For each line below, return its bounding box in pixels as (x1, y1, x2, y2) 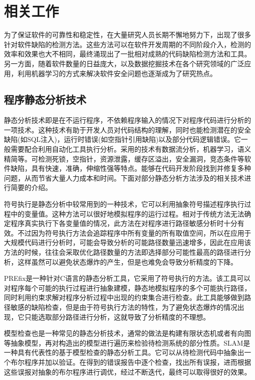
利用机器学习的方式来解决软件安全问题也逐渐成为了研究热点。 (17, 68, 217, 78)
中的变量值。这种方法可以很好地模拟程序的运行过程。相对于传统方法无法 (10, 208, 244, 218)
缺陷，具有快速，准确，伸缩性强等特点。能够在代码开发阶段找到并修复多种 (10, 163, 251, 173)
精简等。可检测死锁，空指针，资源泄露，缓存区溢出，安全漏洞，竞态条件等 (4, 153, 244, 163)
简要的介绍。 (10, 182, 52, 192)
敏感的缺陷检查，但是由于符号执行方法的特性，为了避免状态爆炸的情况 (10, 301, 237, 312)
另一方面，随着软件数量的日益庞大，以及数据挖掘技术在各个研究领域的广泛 (4, 58, 244, 68)
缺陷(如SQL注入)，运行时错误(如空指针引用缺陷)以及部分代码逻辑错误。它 (4, 134, 241, 144)
